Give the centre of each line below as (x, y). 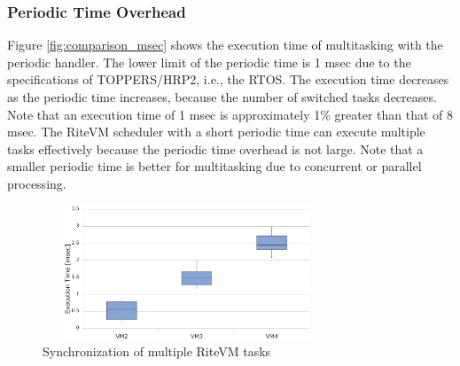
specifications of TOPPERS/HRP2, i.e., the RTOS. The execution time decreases (228, 79)
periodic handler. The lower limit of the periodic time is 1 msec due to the (209, 62)
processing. (37, 183)
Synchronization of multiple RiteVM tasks (157, 351)
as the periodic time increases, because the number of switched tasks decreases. (222, 97)
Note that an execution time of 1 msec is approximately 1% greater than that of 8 (230, 114)
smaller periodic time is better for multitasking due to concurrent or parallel (214, 166)
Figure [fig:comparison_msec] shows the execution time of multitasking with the (225, 45)
